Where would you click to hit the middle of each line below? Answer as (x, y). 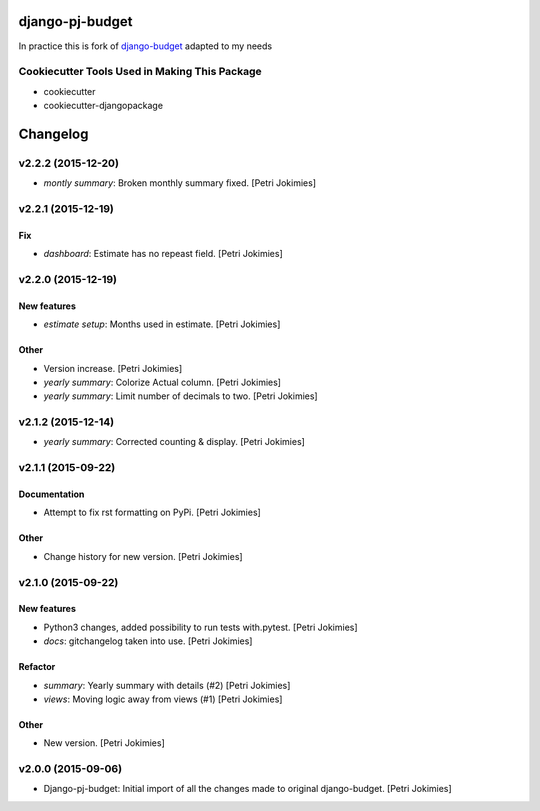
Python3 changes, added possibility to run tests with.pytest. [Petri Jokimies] (201, 627)
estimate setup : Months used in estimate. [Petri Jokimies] (162, 324)
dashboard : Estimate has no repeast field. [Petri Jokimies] (163, 254)
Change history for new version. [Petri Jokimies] (143, 556)
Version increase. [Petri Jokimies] (113, 368)
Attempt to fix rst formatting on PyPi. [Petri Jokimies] (152, 512)
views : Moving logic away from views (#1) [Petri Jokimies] (163, 699)
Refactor (37, 667)
